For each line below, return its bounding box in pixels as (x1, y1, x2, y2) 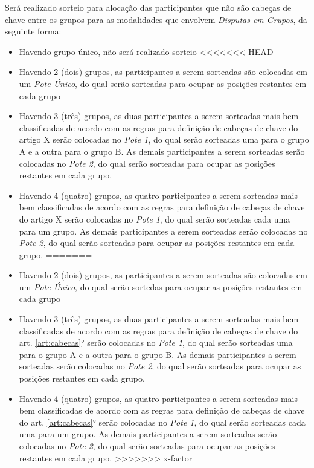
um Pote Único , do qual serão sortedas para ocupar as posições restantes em (19, 280, 303, 293)
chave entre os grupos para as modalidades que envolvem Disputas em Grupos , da (5, 13, 307, 25)
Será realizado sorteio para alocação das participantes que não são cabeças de (5, 1, 292, 13)
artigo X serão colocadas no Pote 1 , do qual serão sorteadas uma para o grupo (19, 133, 309, 146)
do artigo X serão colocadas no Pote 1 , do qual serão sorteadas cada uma (19, 212, 290, 225)
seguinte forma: (5, 25, 62, 37)
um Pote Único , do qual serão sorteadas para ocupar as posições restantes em (19, 77, 307, 89)
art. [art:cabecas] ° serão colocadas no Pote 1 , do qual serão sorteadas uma (19, 336, 293, 349)
